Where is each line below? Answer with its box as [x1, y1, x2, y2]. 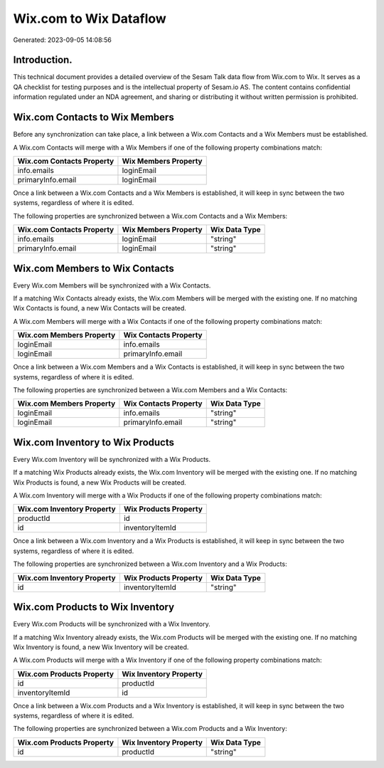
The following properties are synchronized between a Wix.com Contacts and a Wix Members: [13, 211, 288, 220]
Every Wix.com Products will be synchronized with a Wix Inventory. [13, 620, 210, 628]
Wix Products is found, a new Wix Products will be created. [13, 478, 186, 487]
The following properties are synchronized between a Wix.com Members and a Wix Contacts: [13, 385, 288, 394]
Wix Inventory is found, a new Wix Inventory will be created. [13, 643, 189, 651]
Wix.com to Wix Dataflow [13, 11, 166, 26]
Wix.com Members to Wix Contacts [13, 262, 174, 274]
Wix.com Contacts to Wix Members [13, 111, 174, 124]
